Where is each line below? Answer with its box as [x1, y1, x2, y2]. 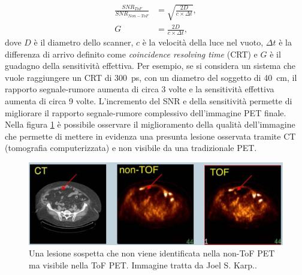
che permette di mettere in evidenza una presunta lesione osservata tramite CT [5, 129, 296, 142]
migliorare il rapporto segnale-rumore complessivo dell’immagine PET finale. [5, 106, 286, 119]
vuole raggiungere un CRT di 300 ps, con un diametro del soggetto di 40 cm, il [5, 71, 297, 83]
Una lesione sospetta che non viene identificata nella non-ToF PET [29, 247, 275, 259]
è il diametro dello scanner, [34, 35, 134, 48]
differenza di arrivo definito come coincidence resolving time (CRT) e [5, 47, 258, 60]
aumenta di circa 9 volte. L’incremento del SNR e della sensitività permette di [5, 94, 292, 107]
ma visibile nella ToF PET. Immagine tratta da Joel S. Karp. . [29, 258, 257, 271]
